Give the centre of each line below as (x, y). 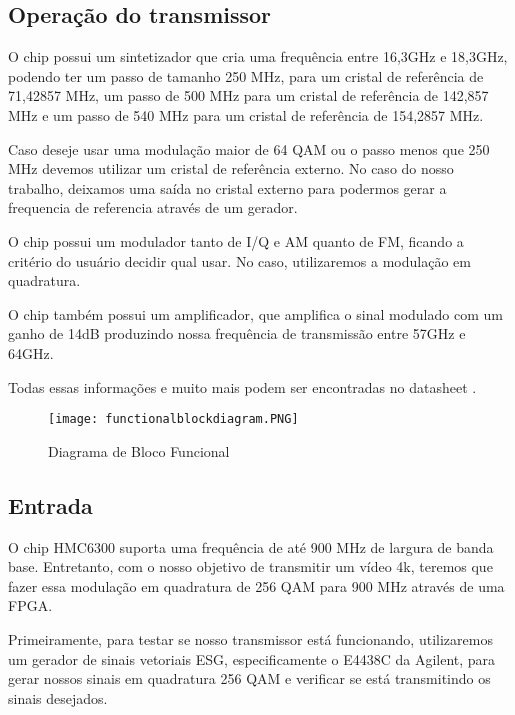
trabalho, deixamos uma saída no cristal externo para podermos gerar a (227, 187)
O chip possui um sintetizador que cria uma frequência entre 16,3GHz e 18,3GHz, (258, 56)
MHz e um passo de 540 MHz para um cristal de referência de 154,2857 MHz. (246, 114)
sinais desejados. (58, 697)
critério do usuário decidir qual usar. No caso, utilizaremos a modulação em (239, 260)
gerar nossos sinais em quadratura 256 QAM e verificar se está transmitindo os (249, 678)
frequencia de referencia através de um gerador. (153, 207)
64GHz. (31, 352)
